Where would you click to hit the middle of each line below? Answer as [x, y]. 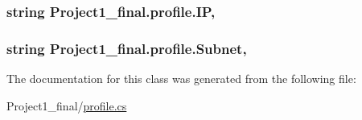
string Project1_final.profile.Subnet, [127, 48]
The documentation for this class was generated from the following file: [181, 79]
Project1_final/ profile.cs [67, 105]
